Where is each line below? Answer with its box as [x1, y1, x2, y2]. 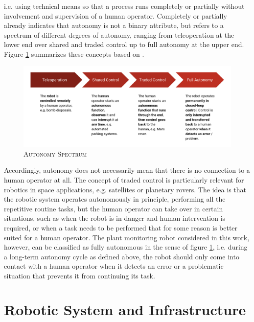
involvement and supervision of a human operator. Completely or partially [4, 10, 227, 21]
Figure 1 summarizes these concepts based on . [4, 48, 144, 59]
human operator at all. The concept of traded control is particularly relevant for [4, 174, 244, 184]
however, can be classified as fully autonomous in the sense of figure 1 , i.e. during [4, 242, 248, 252]
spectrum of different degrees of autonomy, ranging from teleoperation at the [4, 29, 234, 40]
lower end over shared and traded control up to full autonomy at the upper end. [4, 39, 244, 49]
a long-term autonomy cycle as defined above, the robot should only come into [4, 251, 239, 261]
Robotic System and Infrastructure [4, 299, 246, 319]
